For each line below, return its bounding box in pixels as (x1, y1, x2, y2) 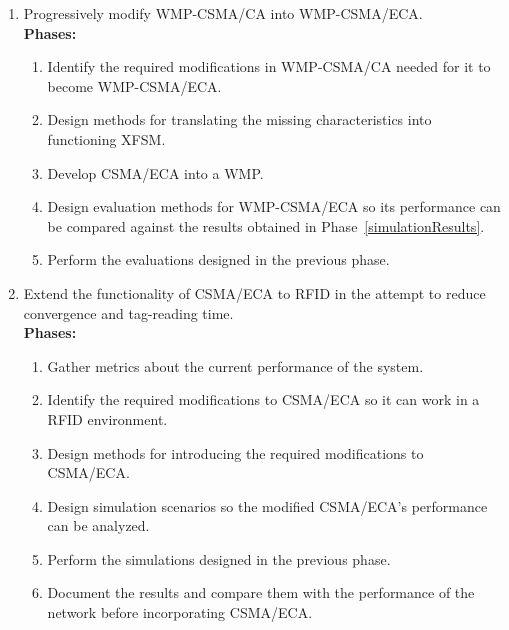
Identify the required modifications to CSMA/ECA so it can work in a (47, 389, 480, 410)
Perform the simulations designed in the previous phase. (47, 548, 391, 569)
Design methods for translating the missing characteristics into (47, 109, 432, 130)
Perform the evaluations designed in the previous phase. (47, 249, 390, 270)
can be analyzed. (47, 515, 150, 536)
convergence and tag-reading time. (23, 302, 234, 323)
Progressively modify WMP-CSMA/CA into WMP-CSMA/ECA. (23, 3, 423, 23)
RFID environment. (47, 408, 168, 429)
